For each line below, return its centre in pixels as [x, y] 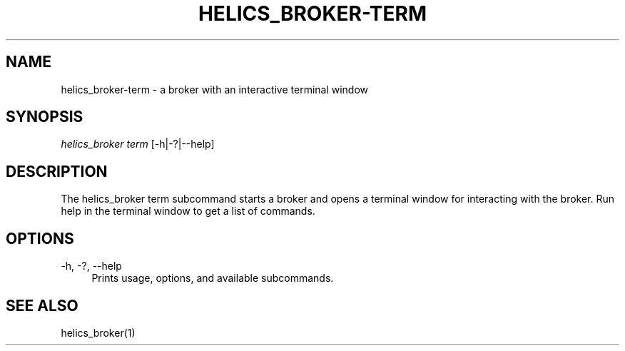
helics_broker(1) [98, 332]
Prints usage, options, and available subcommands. [213, 278]
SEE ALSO [42, 305]
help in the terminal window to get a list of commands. [188, 211]
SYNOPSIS [45, 117]
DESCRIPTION [57, 171]
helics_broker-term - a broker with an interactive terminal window [215, 89]
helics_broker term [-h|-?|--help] [138, 144]
